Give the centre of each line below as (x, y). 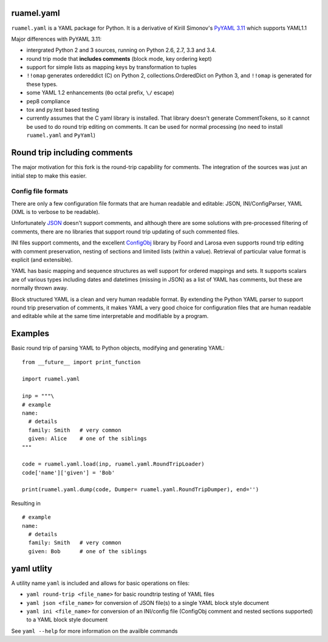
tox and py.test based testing (63, 110)
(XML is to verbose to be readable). (56, 212)
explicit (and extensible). (42, 260)
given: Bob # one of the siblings (87, 551)
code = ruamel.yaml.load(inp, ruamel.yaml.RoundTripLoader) (113, 464)
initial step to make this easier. (49, 176)
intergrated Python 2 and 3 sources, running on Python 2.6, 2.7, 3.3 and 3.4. (121, 50)
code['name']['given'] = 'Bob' (69, 472)
